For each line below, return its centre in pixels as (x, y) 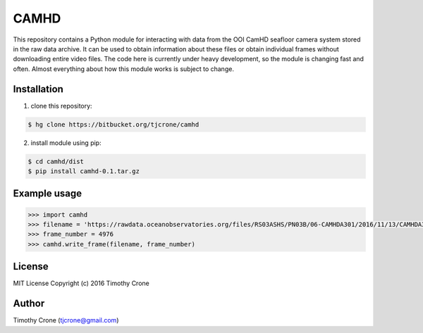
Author (29, 304)
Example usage (48, 194)
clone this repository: (61, 106)
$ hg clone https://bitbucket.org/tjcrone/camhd (114, 124)
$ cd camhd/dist (56, 161)
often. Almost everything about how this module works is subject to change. (123, 69)
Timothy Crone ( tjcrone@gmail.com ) (66, 320)
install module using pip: (66, 143)
